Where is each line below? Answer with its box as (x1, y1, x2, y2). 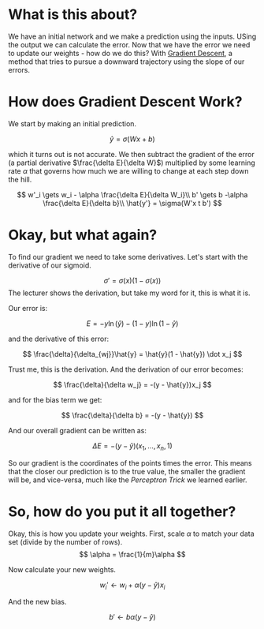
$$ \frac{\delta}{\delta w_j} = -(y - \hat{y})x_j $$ (53, 380, 212, 389)
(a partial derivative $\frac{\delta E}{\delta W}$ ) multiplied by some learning (8, 158, 256, 167)
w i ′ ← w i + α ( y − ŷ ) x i (99, 580, 165, 591)
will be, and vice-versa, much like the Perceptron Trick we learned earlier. (8, 475, 247, 485)
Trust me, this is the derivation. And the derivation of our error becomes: (8, 365, 244, 374)
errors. (8, 65, 30, 74)
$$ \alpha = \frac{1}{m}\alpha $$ (78, 549, 187, 559)
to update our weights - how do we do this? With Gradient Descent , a (8, 48, 232, 58)
